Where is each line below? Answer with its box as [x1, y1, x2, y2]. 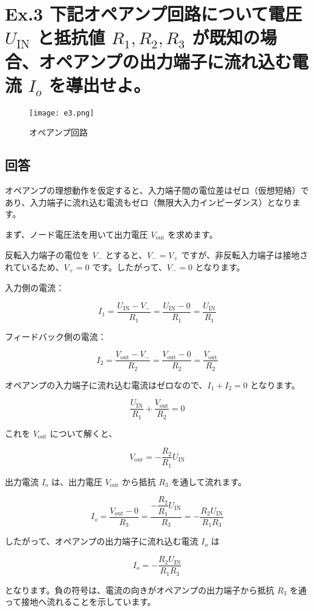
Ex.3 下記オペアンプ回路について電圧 [5, 1, 303, 26]
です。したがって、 [92, 260, 167, 273]
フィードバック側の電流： [5, 330, 106, 342]
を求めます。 [168, 227, 218, 240]
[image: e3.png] [29, 108, 94, 117]
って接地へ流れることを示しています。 [5, 595, 156, 608]
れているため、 [5, 260, 64, 273]
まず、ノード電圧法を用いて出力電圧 [5, 227, 148, 240]
